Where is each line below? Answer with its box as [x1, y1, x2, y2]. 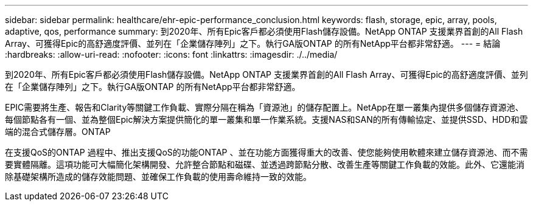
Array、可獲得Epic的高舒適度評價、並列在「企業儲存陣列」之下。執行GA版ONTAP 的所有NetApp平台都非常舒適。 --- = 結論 [5, 38, 501, 49]
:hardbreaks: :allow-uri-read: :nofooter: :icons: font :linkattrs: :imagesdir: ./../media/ [5, 49, 338, 60]
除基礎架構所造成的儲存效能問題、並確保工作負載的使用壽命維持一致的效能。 [5, 171, 312, 182]
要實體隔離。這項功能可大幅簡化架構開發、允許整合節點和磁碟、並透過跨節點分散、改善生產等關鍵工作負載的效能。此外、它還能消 [5, 159, 524, 170]
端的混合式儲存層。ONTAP [5, 126, 111, 137]
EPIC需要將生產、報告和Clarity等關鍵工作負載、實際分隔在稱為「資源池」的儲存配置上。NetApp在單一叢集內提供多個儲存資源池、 [5, 102, 524, 112]
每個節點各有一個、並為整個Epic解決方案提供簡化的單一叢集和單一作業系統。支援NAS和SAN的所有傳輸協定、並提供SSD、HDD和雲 [5, 114, 528, 125]
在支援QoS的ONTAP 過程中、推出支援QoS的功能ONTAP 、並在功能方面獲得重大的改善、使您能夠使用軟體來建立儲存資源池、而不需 [5, 147, 528, 157]
